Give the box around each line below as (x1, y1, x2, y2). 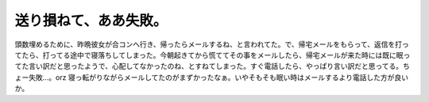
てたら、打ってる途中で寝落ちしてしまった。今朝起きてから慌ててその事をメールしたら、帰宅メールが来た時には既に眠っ (14, 50, 411, 59)
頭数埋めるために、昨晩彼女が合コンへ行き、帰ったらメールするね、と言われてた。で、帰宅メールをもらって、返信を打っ (14, 40, 409, 49)
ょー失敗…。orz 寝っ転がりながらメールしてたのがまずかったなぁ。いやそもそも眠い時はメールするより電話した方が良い (14, 72, 409, 82)
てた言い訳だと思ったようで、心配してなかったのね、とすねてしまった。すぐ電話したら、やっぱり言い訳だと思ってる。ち (14, 62, 411, 71)
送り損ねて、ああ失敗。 (14, 12, 168, 29)
